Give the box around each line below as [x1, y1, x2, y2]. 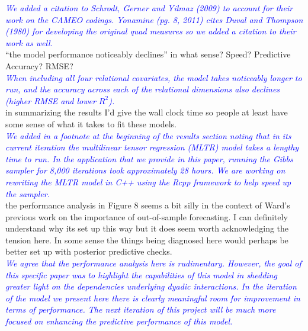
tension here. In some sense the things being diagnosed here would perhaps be [5, 233, 288, 246]
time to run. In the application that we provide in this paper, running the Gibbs [5, 152, 293, 165]
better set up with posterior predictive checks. [5, 245, 172, 258]
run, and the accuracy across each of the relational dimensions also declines [5, 83, 280, 95]
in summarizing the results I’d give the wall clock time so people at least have [5, 106, 288, 118]
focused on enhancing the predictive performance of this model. [5, 315, 233, 327]
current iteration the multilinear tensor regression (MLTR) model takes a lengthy [5, 141, 299, 153]
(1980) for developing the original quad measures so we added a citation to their [5, 25, 296, 37]
